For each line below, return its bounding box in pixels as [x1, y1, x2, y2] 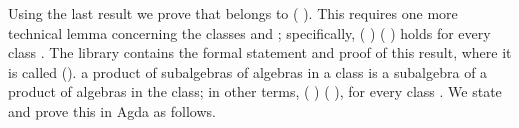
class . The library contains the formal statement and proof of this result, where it [8, 42, 512, 63]
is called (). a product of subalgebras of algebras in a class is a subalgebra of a [8, 61, 488, 82]
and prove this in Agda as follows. [8, 100, 216, 121]
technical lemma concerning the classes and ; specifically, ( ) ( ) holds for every [8, 22, 491, 43]
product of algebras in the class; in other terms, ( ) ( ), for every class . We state [8, 81, 502, 102]
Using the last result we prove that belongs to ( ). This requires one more [8, 2, 458, 23]
